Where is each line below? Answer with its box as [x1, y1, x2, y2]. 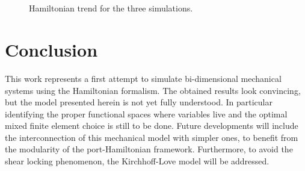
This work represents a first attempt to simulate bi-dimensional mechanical [5, 72, 282, 84]
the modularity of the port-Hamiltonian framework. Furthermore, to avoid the [5, 143, 293, 155]
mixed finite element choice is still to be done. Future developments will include [5, 119, 298, 132]
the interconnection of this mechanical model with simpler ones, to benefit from [5, 131, 298, 143]
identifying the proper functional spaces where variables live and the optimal [5, 107, 288, 120]
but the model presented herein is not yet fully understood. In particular [5, 96, 273, 108]
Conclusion [5, 37, 98, 61]
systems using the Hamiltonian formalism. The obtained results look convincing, [5, 84, 301, 96]
